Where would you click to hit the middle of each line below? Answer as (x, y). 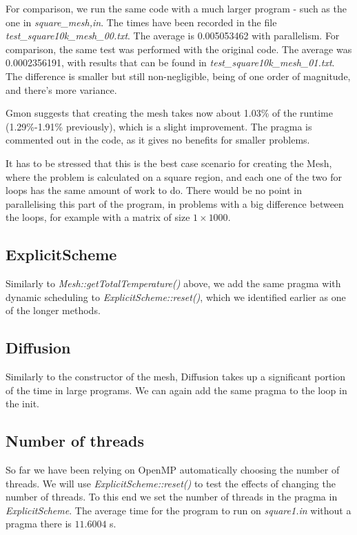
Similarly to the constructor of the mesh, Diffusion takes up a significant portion (176, 377)
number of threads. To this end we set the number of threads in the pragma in (172, 497)
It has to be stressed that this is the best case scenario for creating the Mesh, (169, 163)
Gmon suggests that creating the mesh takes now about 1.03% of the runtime (169, 113)
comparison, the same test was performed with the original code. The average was (179, 49)
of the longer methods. (53, 310)
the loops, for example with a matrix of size (98, 217)
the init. (23, 403)
